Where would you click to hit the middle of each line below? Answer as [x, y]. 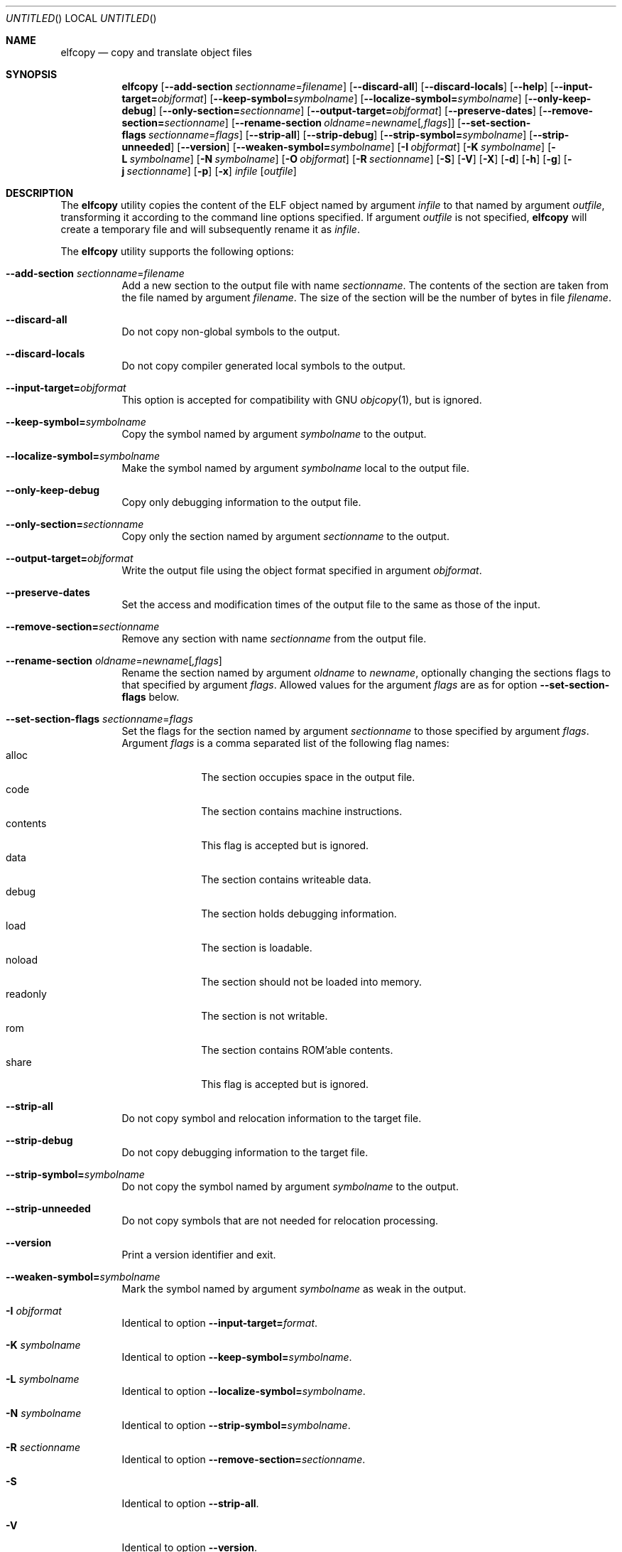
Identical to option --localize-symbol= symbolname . [244, 1391]
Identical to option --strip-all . [190, 1503]
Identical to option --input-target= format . [220, 1323]
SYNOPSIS [32, 74]
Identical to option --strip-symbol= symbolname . [236, 1425]
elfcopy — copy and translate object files [157, 52]
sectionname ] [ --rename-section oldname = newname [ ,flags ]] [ [313, 123]
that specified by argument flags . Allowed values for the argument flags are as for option [329, 685]
